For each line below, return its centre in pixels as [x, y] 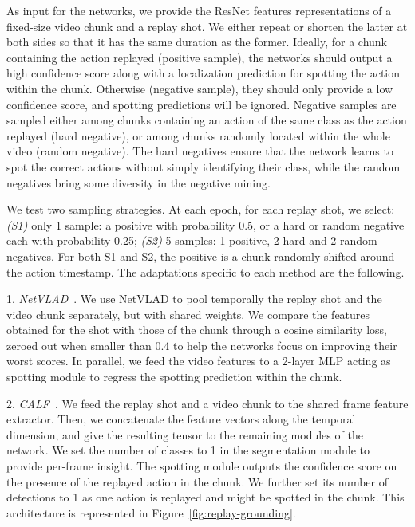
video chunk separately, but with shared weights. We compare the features [188, 314]
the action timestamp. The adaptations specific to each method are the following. [206, 271]
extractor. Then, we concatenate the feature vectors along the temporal [181, 419]
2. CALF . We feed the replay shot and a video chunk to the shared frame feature [207, 403]
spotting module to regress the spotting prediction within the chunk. [174, 377]
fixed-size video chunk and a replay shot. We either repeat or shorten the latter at [207, 26]
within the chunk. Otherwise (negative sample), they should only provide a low [200, 88]
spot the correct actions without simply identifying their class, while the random [204, 166]
